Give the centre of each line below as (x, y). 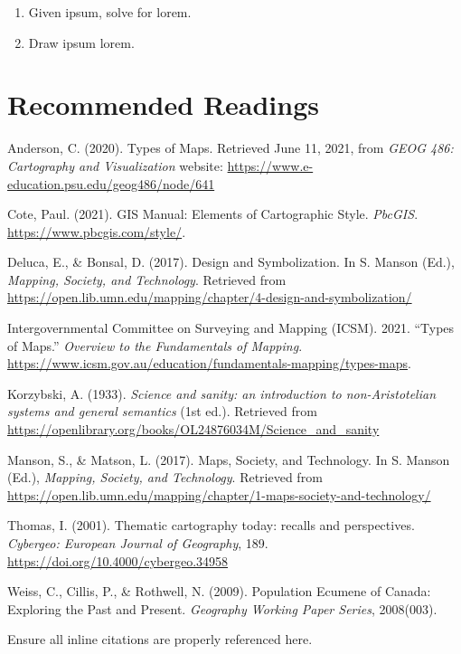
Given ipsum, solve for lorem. (110, 12)
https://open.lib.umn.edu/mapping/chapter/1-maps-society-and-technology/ (219, 494)
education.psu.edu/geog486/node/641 (111, 183)
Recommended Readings (163, 104)
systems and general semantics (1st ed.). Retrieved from (162, 411)
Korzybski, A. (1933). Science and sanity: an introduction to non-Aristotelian (222, 393)
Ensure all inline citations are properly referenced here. (160, 639)
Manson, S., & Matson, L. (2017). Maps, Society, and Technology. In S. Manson (229, 459)
